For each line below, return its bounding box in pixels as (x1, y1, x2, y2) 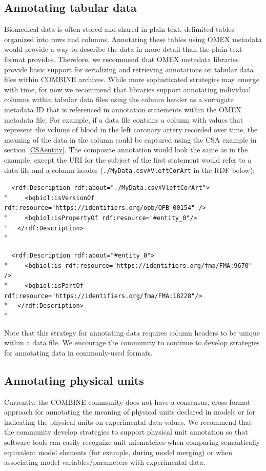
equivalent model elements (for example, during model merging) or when (4, 446, 233, 457)
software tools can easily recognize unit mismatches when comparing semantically (4, 436, 260, 447)
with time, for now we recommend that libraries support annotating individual (4, 84, 251, 94)
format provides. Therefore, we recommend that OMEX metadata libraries (4, 53, 239, 64)
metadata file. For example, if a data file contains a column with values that (4, 114, 243, 125)
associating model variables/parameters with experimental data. (4, 457, 206, 467)
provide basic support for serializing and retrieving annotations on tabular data (4, 64, 254, 74)
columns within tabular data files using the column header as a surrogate (4, 94, 234, 105)
